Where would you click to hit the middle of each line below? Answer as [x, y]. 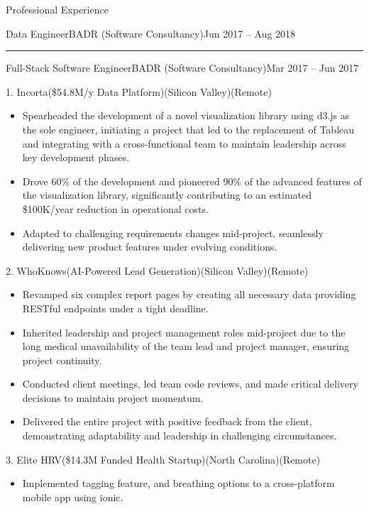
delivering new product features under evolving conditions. [150, 247]
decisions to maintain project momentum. [113, 397]
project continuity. [62, 360]
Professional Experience [57, 9]
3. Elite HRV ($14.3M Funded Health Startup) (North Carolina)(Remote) [163, 459]
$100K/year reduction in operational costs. [115, 208]
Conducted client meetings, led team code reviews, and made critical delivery [190, 384]
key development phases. [76, 157]
